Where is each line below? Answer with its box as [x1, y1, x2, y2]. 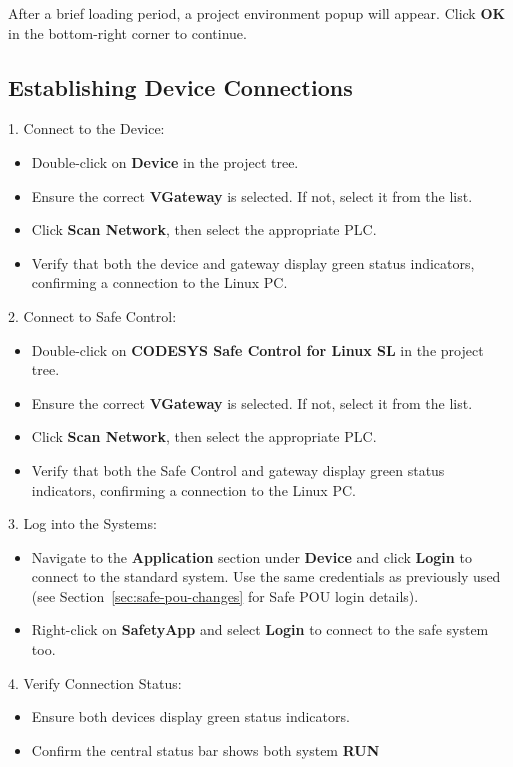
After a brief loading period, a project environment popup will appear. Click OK [8, 3, 506, 23]
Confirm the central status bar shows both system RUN [31, 739, 380, 760]
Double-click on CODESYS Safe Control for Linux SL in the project [31, 339, 484, 360]
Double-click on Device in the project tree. [31, 151, 299, 172]
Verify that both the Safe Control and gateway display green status [31, 459, 445, 480]
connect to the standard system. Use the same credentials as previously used [31, 566, 501, 587]
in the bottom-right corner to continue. [8, 22, 247, 43]
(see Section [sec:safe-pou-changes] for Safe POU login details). [31, 585, 419, 606]
